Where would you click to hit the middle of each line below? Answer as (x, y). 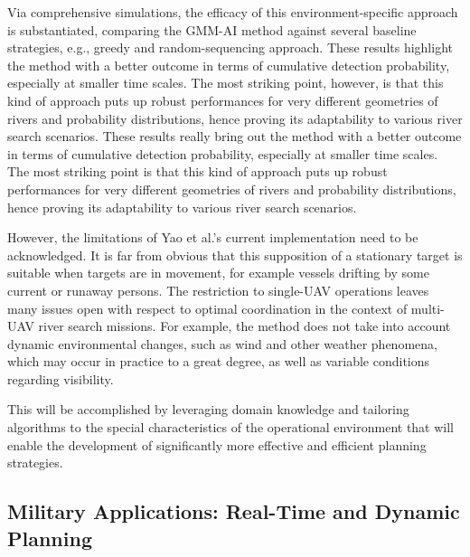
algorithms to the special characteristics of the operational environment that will (231, 427)
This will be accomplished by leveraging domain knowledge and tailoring (208, 409)
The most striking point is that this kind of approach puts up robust (197, 171)
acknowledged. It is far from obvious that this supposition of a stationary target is (235, 255)
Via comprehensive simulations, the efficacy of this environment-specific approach (233, 12)
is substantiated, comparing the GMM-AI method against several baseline (212, 29)
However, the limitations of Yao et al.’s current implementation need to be (213, 237)
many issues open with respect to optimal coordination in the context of (207, 308)
